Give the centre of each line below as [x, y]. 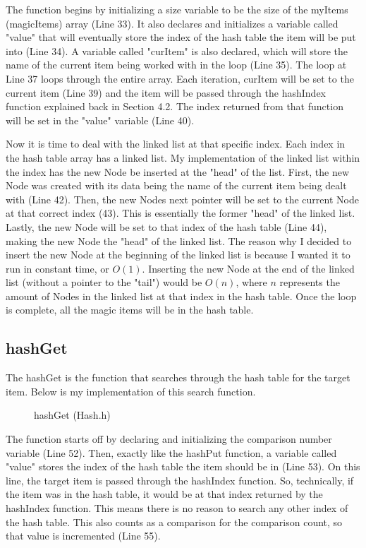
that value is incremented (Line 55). [83, 536]
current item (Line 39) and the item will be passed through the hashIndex [166, 92]
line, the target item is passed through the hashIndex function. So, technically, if [180, 480]
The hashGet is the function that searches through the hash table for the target [178, 377]
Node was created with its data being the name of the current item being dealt [176, 185]
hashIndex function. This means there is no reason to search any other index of [177, 508]
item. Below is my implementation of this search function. [131, 391]
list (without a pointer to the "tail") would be [104, 282]
